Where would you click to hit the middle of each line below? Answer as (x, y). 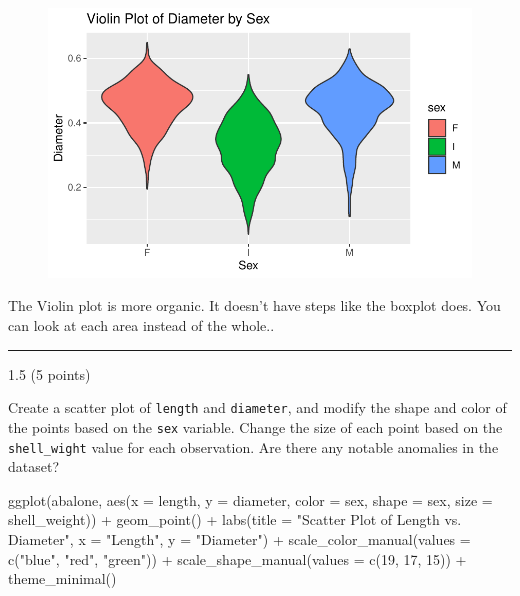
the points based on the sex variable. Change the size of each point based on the (255, 426)
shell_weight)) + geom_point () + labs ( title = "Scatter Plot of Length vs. (235, 519)
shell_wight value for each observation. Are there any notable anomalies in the (253, 446)
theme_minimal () (62, 578)
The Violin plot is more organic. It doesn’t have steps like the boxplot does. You (254, 305)
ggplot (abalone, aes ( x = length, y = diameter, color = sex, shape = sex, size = (250, 499)
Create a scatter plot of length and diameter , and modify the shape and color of (257, 407)
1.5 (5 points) (49, 373)
